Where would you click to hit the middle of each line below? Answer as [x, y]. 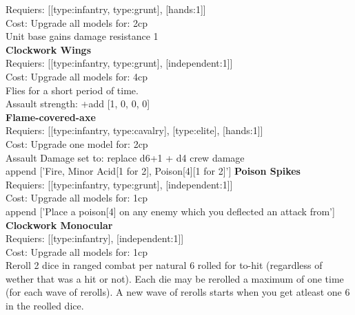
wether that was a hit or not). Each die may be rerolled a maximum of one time [175, 278]
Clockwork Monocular [59, 225]
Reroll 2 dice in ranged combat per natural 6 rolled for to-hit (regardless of [164, 265]
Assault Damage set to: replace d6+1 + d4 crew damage [125, 157]
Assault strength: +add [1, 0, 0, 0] [78, 104]
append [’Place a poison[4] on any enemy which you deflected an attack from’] [170, 211]
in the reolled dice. [45, 306]
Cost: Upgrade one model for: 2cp [77, 143]
